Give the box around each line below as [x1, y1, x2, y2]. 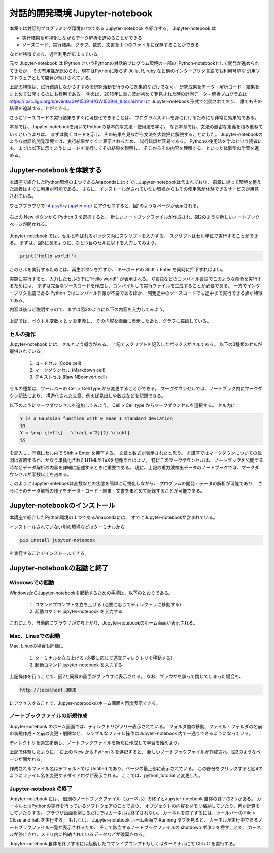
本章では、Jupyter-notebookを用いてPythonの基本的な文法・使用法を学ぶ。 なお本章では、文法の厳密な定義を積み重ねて [9, 124, 263, 130]
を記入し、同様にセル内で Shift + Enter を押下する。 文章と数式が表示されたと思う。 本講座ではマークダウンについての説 [9, 450, 262, 456]
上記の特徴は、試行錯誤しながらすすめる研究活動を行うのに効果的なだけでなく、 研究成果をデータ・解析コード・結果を [9, 84, 260, 90]
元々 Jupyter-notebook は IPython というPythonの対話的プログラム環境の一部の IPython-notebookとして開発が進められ [9, 60, 260, 67]
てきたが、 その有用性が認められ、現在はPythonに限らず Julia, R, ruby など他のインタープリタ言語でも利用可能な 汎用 [9, 68, 256, 74]
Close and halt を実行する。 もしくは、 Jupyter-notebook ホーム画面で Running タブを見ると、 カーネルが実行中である [9, 817, 258, 823]
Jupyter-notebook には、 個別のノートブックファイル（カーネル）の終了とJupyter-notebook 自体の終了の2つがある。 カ [9, 796, 261, 802]
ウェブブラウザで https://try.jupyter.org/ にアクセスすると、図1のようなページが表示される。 [9, 202, 202, 208]
